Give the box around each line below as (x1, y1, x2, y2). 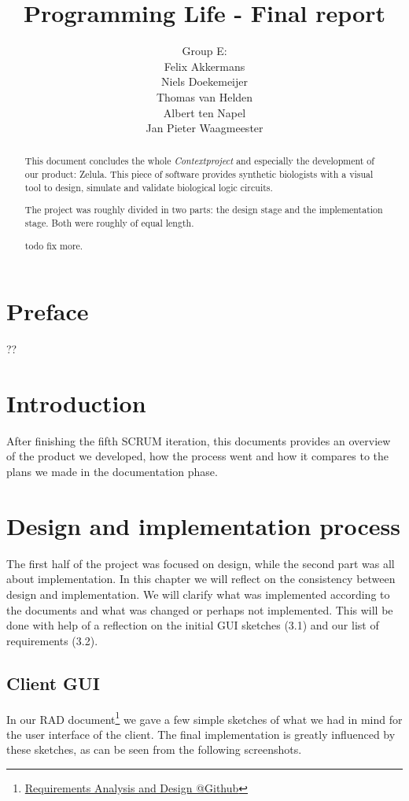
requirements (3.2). (6, 632, 98, 648)
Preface (6, 295, 89, 327)
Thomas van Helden (156, 88, 253, 105)
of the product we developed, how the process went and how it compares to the (6, 448, 389, 464)
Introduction (6, 386, 146, 419)
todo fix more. (24, 238, 83, 252)
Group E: (182, 42, 227, 59)
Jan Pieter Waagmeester (146, 120, 263, 136)
